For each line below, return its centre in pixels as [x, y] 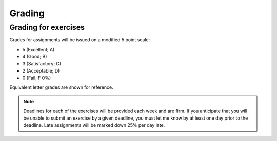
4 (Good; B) [35, 57]
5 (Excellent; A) [38, 49]
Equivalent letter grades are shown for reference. [62, 87]
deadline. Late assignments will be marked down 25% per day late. [94, 125]
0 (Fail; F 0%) [37, 78]
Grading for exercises [47, 27]
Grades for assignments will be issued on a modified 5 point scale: [80, 40]
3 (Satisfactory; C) [42, 63]
